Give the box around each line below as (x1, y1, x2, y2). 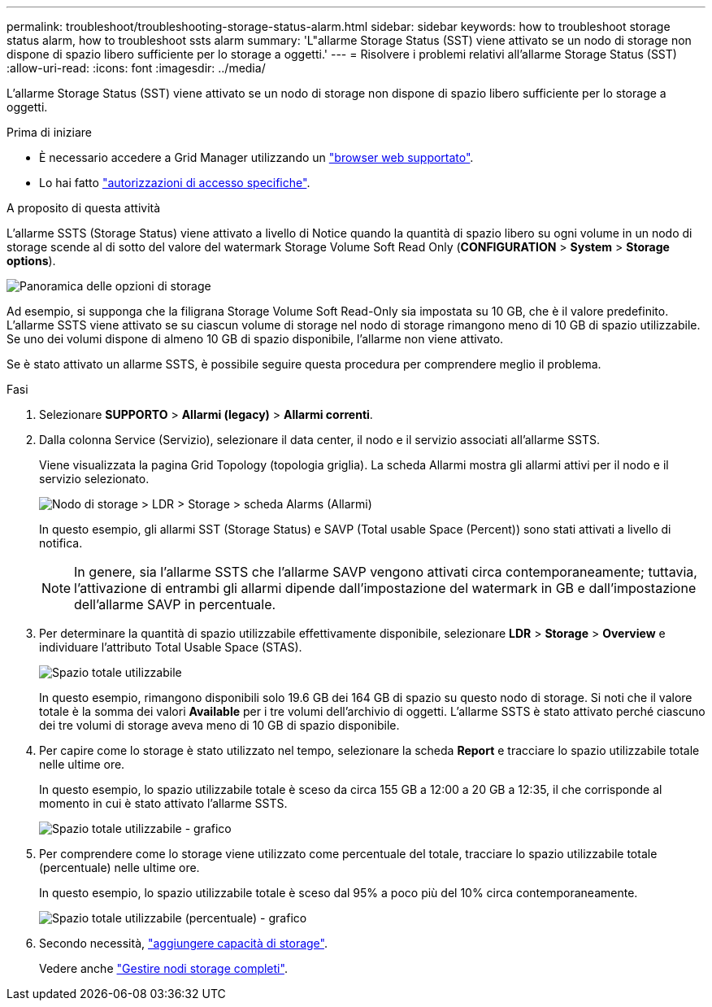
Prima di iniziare (7, 125, 92, 139)
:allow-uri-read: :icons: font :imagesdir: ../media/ (7, 61, 266, 75)
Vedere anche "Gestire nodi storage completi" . (39, 961, 288, 975)
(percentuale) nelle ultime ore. (39, 861, 200, 874)
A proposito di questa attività (7, 201, 161, 215)
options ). (7, 254, 56, 268)
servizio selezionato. (39, 472, 150, 486)
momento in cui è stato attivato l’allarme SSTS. (39, 796, 288, 810)
